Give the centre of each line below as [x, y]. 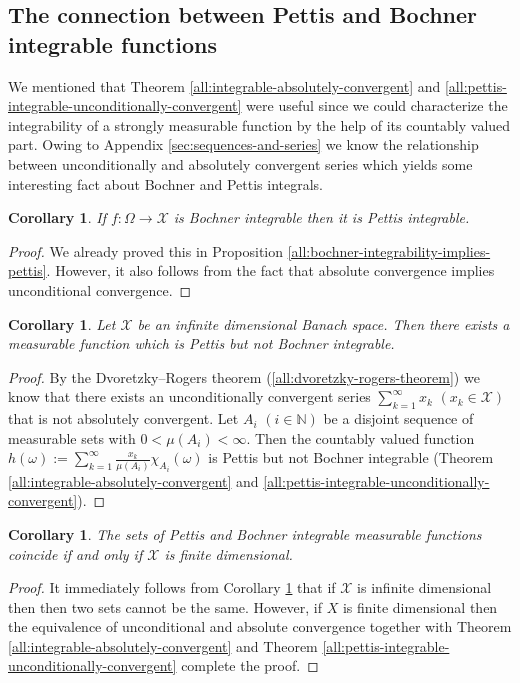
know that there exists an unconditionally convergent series [189, 396]
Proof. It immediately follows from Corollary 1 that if [172, 587]
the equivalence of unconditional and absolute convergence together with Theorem [260, 626]
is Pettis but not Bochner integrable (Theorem [351, 457]
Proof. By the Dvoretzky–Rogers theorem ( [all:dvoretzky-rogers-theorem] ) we [244, 376]
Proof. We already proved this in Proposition [146, 250]
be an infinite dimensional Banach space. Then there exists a [323, 323]
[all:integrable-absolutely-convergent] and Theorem [163, 645]
